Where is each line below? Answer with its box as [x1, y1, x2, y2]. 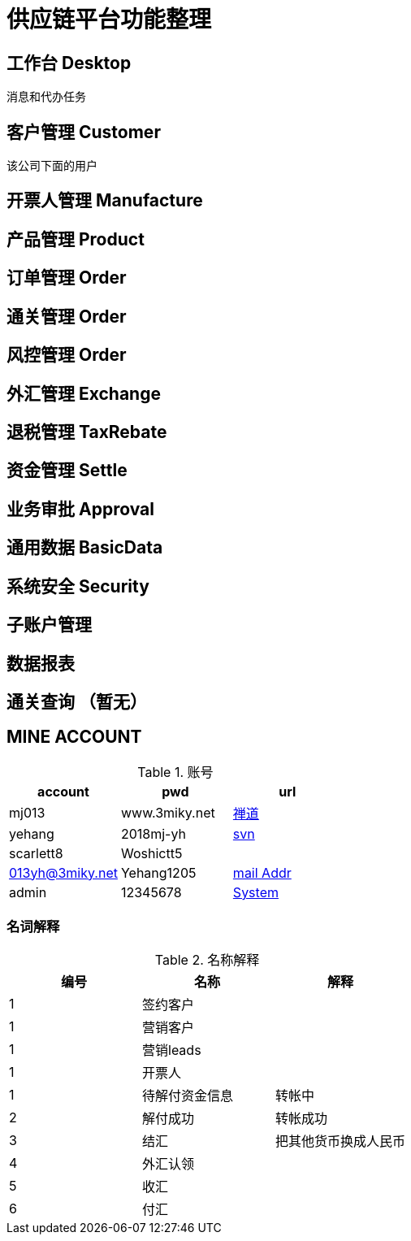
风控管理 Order [6, 345, 127, 366]
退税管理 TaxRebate [6, 421, 167, 442]
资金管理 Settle [6, 460, 128, 481]
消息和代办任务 [6, 89, 86, 104]
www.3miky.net [120, 804, 215, 821]
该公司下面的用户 [6, 158, 97, 173]
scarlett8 [9, 844, 63, 861]
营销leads [142, 1041, 201, 1058]
